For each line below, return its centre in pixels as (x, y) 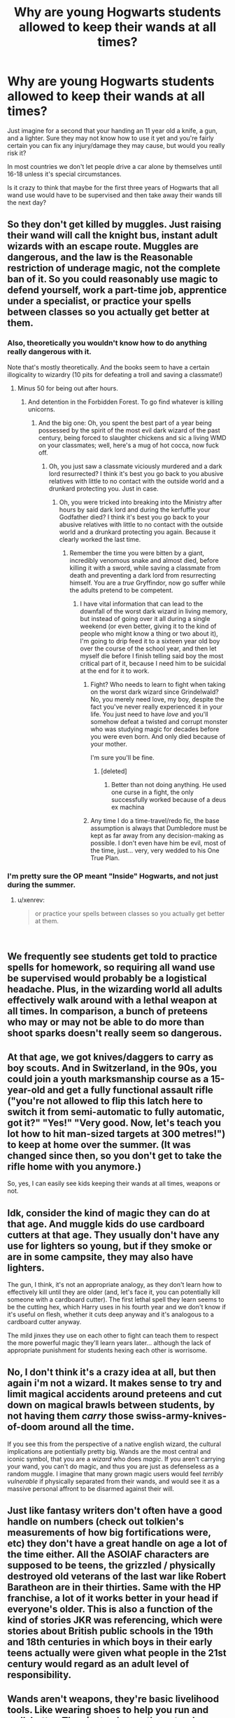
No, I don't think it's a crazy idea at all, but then (112, 1372)
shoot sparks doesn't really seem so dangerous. (115, 1034)
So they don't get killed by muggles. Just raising (114, 225)
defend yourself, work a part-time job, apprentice (117, 291)
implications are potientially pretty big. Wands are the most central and (109, 1451)
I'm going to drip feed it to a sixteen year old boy (150, 641)
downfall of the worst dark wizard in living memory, (154, 611)
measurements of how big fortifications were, (109, 1533)
